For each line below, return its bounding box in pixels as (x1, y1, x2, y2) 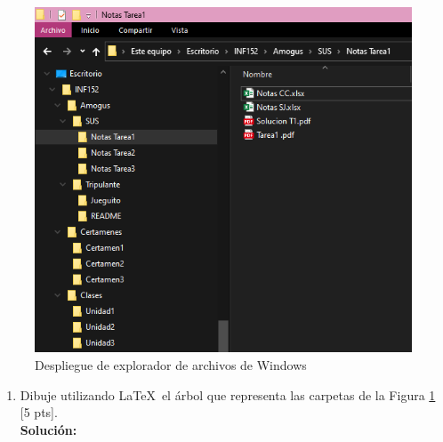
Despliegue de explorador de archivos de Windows (35, 355, 307, 374)
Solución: (20, 420, 77, 438)
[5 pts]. (20, 403, 58, 422)
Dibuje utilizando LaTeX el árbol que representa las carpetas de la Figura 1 (20, 385, 436, 404)
